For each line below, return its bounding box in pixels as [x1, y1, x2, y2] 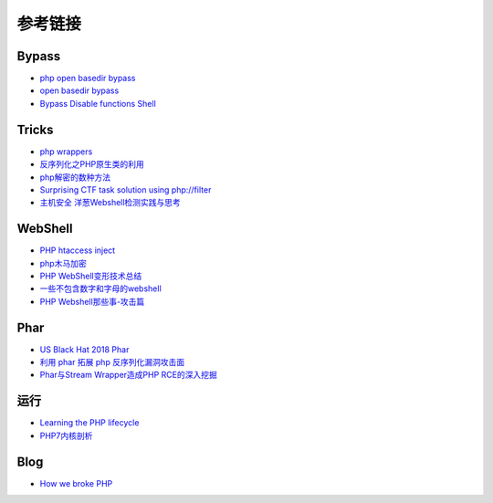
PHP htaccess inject [39, 245, 116, 256]
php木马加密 [39, 257, 87, 268]
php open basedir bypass [39, 73, 136, 84]
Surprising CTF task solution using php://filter [39, 183, 212, 195]
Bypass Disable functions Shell [39, 98, 157, 109]
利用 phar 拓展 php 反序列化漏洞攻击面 [39, 357, 185, 368]
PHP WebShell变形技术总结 [39, 270, 142, 281]
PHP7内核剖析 [39, 430, 93, 441]
